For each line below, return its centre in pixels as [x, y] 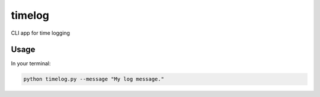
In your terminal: [31, 63]
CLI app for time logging [41, 33]
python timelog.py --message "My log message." [94, 79]
